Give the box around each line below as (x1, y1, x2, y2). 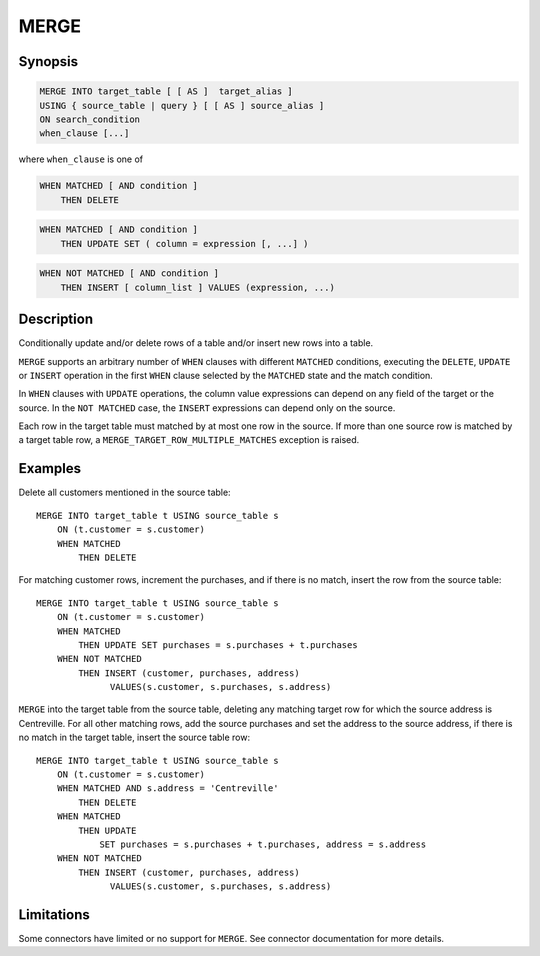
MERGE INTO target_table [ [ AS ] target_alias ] (39, 86, 294, 97)
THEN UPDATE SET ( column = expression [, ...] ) (60, 238, 309, 249)
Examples (18, 460, 82, 477)
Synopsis (18, 53, 79, 70)
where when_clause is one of (18, 153, 144, 165)
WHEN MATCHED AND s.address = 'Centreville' (56, 783, 279, 794)
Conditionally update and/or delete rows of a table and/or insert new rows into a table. (18, 337, 374, 349)
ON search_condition (39, 113, 140, 125)
